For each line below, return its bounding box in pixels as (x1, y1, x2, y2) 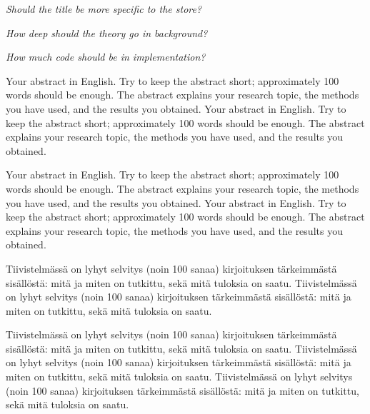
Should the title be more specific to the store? (6, 1, 202, 16)
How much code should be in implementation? (6, 49, 206, 64)
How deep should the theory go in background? (6, 25, 208, 40)
